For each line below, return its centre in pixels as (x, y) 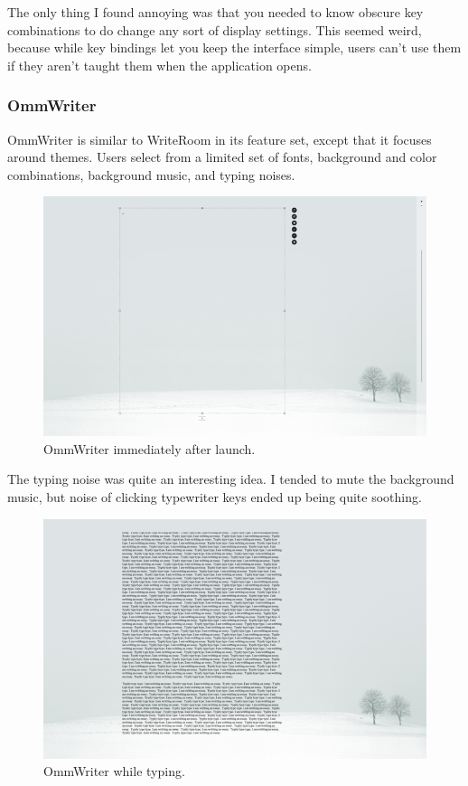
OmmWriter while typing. (114, 771)
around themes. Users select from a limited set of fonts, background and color (222, 157)
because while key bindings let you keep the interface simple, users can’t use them (234, 47)
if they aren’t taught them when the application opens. (159, 65)
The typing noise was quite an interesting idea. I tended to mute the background (231, 479)
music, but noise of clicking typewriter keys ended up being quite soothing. (215, 497)
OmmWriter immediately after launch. (150, 448)
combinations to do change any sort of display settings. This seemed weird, (215, 29)
